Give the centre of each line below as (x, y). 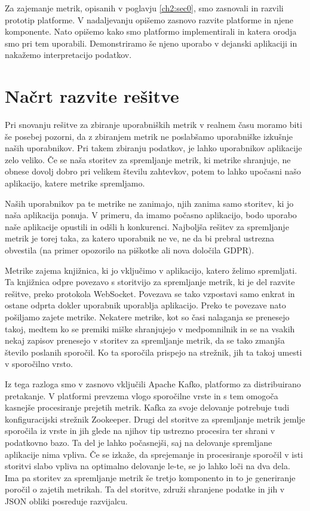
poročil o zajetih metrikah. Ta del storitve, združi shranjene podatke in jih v (145, 489)
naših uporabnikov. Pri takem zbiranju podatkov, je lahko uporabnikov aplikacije (154, 148)
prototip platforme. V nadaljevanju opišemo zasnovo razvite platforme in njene (149, 19)
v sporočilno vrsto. (39, 364)
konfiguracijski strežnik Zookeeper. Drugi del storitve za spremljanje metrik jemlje (155, 419)
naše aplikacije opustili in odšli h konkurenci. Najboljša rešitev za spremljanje (147, 226)
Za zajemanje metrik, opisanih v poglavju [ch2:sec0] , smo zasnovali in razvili (144, 8)
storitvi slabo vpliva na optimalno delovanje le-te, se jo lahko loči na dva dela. (148, 466)
